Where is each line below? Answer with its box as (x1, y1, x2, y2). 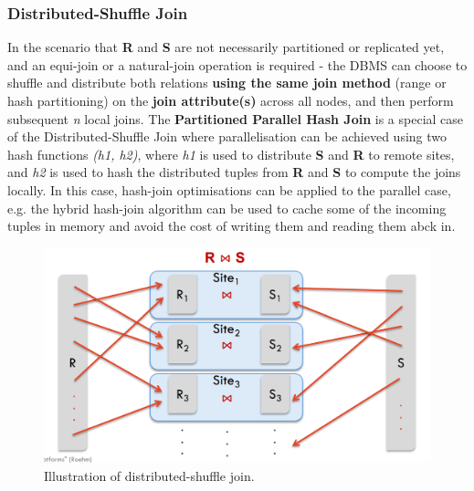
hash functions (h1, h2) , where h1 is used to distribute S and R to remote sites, (7, 144, 455, 163)
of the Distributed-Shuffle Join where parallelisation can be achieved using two (7, 127, 448, 146)
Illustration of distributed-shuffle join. (44, 465, 255, 485)
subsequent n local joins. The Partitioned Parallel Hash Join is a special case (7, 109, 464, 128)
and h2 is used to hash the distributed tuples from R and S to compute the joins (7, 162, 461, 182)
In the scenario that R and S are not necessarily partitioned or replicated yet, (7, 37, 445, 57)
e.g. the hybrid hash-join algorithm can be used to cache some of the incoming (7, 198, 447, 217)
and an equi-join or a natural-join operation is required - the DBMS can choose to (7, 55, 468, 74)
